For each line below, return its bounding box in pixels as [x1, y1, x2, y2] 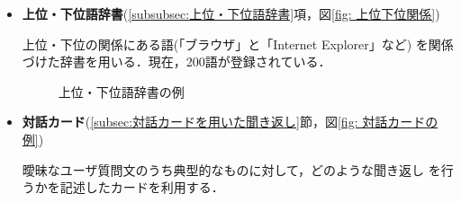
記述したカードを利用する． [59, 178, 224, 197]
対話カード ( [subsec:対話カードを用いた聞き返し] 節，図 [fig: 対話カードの [22, 112, 438, 131]
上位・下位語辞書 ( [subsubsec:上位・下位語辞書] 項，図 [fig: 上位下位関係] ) [22, 4, 440, 22]
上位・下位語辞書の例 [58, 82, 185, 101]
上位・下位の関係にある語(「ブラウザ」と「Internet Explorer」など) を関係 [22, 34, 454, 53]
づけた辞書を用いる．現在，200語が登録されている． [22, 52, 331, 71]
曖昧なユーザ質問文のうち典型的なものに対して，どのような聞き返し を [22, 160, 441, 179]
